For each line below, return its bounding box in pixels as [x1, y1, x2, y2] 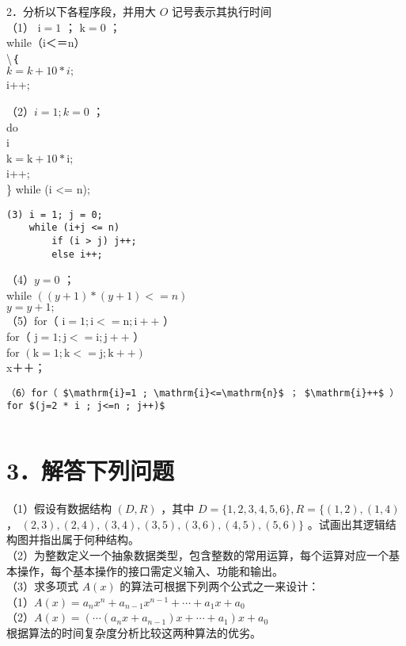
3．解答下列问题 [6, 454, 175, 487]
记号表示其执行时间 [172, 3, 272, 19]
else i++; [51, 248, 103, 260]
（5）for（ [6, 312, 59, 329]
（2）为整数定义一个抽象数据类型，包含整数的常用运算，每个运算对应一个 [6, 546, 389, 563]
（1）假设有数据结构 [6, 500, 112, 517]
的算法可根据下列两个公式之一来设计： [120, 578, 320, 594]
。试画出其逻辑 [307, 515, 385, 532]
